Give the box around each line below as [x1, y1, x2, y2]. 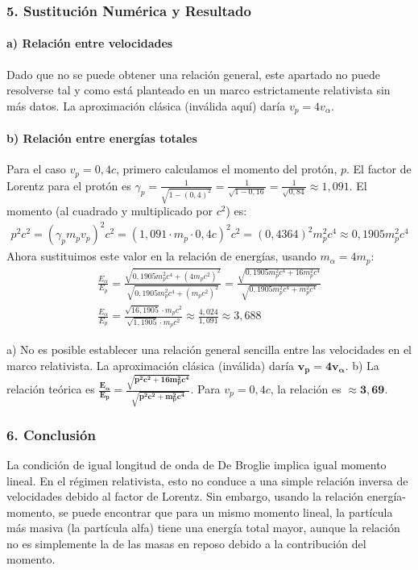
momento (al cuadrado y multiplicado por [6, 202, 213, 219]
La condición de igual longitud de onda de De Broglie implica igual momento [6, 456, 387, 472]
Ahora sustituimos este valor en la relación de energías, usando [6, 248, 317, 264]
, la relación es [270, 381, 341, 397]
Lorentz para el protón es [6, 177, 131, 193]
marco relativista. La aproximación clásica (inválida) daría [6, 356, 295, 373]
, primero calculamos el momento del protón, [115, 160, 337, 177]
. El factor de [346, 160, 412, 177]
